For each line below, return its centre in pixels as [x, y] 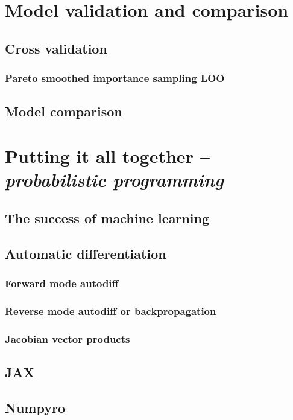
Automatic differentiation [86, 253]
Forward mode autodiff [62, 283]
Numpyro [35, 407]
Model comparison [64, 111]
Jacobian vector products [68, 338]
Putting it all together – [107, 155]
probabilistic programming [114, 180]
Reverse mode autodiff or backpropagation [111, 310]
